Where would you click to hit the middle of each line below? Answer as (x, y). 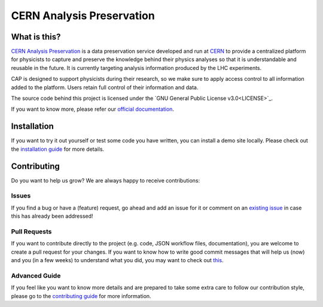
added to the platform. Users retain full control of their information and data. (105, 87)
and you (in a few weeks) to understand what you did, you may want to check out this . (117, 260)
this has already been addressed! (52, 216)
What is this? (36, 37)
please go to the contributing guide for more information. (81, 296)
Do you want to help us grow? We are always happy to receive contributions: (106, 180)
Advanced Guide (36, 275)
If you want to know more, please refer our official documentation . (93, 109)
